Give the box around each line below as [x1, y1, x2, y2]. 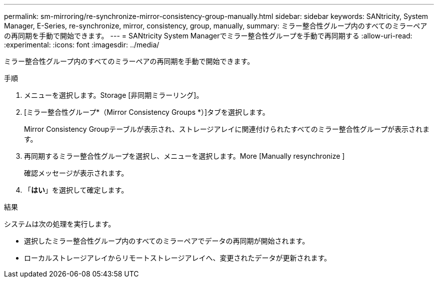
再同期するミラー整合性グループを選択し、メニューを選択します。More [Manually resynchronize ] [24, 152, 345, 160]
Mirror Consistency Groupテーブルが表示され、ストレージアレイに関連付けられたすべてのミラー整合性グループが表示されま [24, 125, 430, 133]
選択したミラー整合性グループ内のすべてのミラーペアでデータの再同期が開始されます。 [24, 237, 309, 245]
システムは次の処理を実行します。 [4, 220, 115, 228]
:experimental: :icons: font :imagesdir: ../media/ [4, 40, 159, 49]
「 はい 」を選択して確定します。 [24, 186, 128, 194]
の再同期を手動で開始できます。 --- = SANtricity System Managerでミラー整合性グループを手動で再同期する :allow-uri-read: [4, 31, 412, 40]
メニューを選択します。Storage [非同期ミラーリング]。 [24, 91, 203, 99]
